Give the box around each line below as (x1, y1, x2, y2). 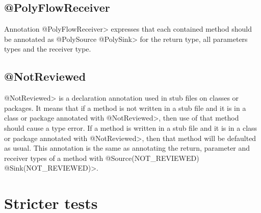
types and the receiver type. (4, 43, 91, 54)
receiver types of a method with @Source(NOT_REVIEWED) (4, 152, 199, 163)
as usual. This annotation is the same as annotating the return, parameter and (4, 143, 250, 153)
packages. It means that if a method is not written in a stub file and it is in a (4, 102, 246, 113)
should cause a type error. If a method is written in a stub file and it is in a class (4, 122, 257, 133)
